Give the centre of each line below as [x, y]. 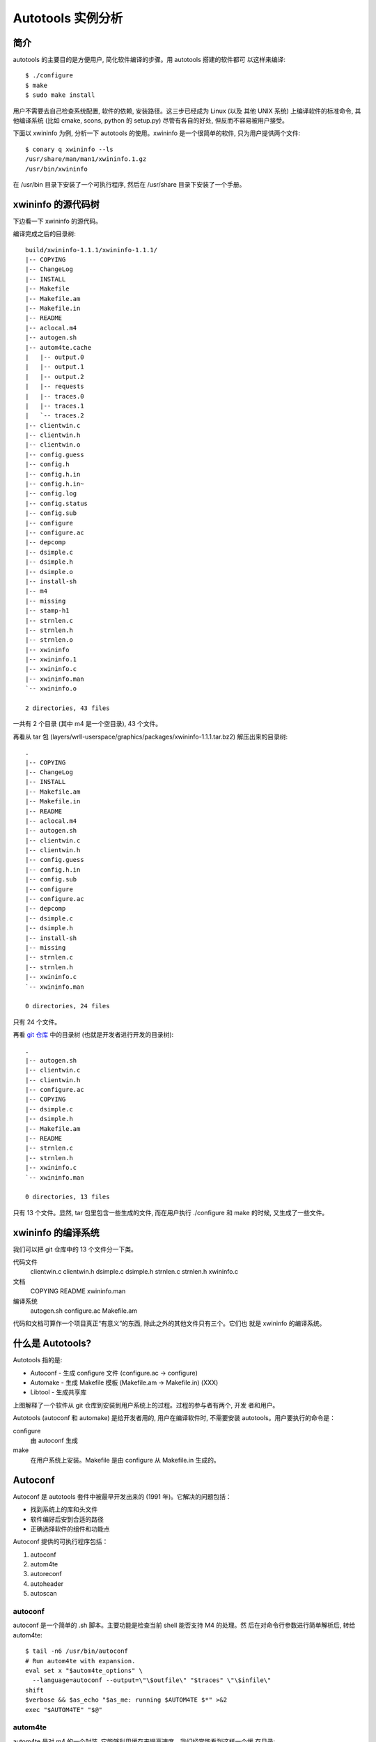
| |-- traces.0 [55, 396]
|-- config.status [57, 503]
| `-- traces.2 [55, 416]
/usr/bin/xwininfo [57, 169]
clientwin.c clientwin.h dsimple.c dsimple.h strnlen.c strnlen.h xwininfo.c [134, 1272]
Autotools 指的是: [38, 1360]
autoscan [44, 1594]
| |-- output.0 [55, 357]
